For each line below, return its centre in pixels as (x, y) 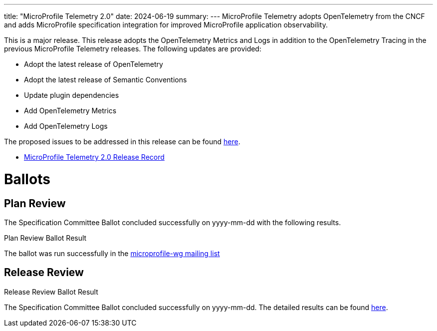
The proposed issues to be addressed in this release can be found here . (122, 142)
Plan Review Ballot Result (45, 238)
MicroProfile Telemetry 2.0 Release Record (94, 157)
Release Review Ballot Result (51, 292)
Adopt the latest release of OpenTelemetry (94, 64)
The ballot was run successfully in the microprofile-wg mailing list (112, 253)
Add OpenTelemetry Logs (66, 126)
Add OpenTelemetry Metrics (70, 111)
